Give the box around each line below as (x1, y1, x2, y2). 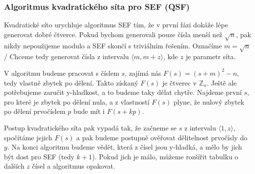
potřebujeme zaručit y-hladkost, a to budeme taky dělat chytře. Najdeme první (4, 87, 242, 97)
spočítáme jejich (4, 132, 52, 142)
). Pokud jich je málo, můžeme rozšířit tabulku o (92, 151, 238, 161)
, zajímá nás (125, 67, 161, 78)
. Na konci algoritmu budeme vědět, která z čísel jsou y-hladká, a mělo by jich (7, 142, 242, 152)
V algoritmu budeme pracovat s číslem (4, 67, 120, 78)
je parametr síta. (185, 51, 236, 62)
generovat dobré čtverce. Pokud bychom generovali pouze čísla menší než (4, 29, 223, 39)
